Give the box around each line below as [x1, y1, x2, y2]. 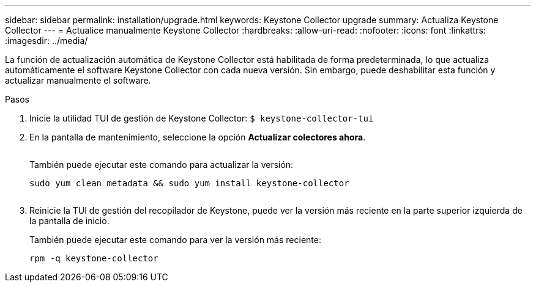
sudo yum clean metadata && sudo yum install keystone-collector [29, 178, 349, 188]
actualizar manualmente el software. [5, 75, 151, 85]
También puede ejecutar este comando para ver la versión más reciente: [29, 234, 321, 245]
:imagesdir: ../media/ [5, 35, 88, 46]
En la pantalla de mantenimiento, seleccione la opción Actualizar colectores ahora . [29, 132, 366, 142]
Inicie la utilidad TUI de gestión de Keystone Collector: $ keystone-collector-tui [29, 113, 374, 123]
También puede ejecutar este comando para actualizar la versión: [29, 159, 294, 170]
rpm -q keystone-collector [29, 253, 158, 263]
